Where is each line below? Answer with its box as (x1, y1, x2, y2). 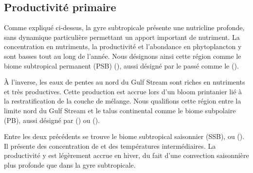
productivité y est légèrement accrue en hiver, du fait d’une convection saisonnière (4, 150, 249, 160)
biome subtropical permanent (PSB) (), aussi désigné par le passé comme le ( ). (4, 60, 239, 70)
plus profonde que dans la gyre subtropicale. (4, 159, 136, 170)
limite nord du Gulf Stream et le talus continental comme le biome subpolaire (4, 105, 236, 115)
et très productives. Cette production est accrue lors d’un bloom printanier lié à (4, 86, 242, 96)
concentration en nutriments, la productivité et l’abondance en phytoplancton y (4, 41, 242, 52)
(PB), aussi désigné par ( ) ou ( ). (4, 115, 100, 125)
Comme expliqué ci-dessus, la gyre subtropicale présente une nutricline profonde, (4, 22, 245, 33)
